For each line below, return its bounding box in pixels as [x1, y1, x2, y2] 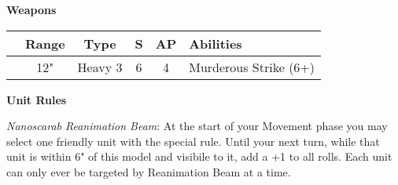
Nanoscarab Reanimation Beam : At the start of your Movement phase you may [6, 118, 388, 134]
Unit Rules [6, 91, 67, 107]
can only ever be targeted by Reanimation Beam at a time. [6, 163, 291, 180]
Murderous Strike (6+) [189, 57, 315, 76]
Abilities [189, 34, 242, 53]
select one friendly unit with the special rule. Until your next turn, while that [6, 132, 380, 149]
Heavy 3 [77, 57, 123, 76]
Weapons [6, 2, 57, 17]
